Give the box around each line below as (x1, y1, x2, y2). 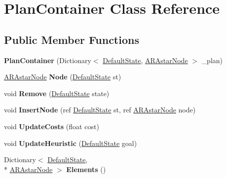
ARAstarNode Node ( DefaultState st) (4, 71, 121, 82)
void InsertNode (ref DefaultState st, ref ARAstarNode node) (4, 105, 196, 115)
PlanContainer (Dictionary (4, 55, 91, 65)
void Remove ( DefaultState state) (4, 88, 110, 98)
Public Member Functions (4, 32, 139, 47)
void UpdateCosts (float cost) (4, 121, 99, 131)
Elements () (66, 164, 106, 174)
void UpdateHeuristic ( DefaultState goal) (4, 138, 137, 148)
